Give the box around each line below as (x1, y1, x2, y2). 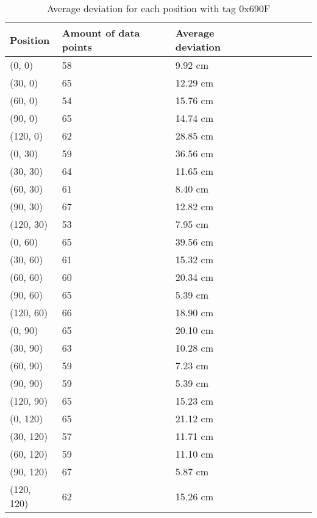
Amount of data (62, 26, 140, 40)
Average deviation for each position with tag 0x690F (46, 1, 271, 15)
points (62, 40, 92, 54)
